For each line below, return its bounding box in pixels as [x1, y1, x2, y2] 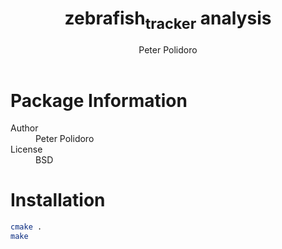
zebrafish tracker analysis [64, 7, 272, 33]
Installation [10, 189, 106, 212]
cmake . [10, 222, 43, 232]
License [10, 143, 43, 156]
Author [10, 122, 39, 134]
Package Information [10, 89, 188, 112]
